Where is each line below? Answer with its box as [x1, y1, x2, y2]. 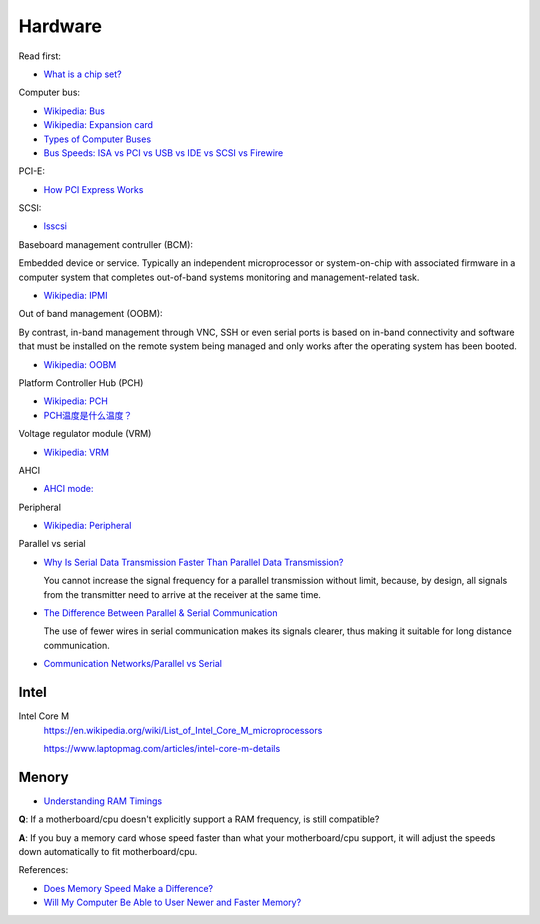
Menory [18, 768, 69, 785]
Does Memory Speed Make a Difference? [43, 882, 214, 894]
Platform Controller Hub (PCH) [18, 376, 144, 389]
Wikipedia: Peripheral [43, 520, 132, 532]
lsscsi [43, 220, 67, 232]
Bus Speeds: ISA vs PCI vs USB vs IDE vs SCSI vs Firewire [43, 146, 284, 159]
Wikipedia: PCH [43, 395, 109, 407]
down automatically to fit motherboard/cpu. [18, 845, 198, 857]
